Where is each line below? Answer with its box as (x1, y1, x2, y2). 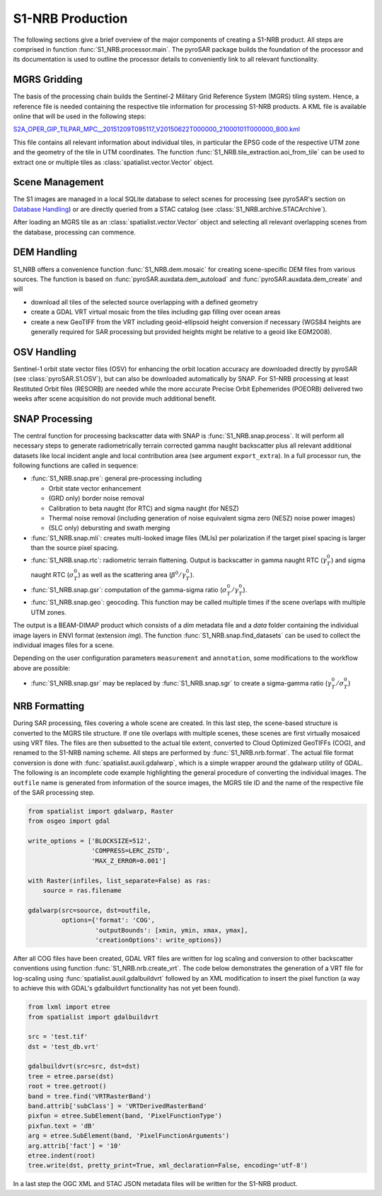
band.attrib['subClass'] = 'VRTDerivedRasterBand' (28, 1102, 208, 1110)
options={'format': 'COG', (61, 916, 156, 924)
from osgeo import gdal (28, 817, 111, 825)
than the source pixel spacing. (30, 544, 120, 552)
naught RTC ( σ (30, 570, 74, 579)
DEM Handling (13, 246, 78, 258)
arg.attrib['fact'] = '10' (28, 1141, 122, 1150)
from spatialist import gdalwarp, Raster (28, 807, 174, 815)
